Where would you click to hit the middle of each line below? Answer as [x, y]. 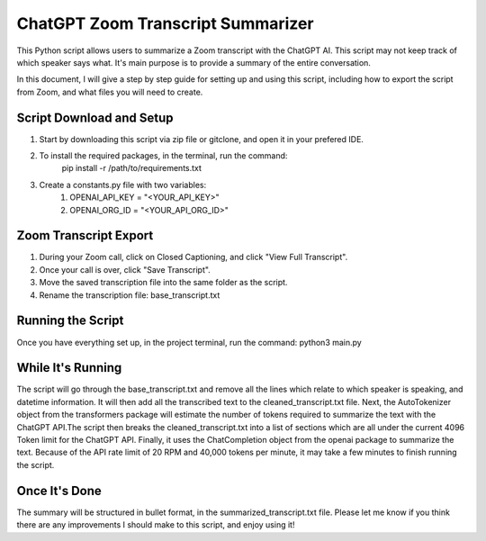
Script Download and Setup [95, 117]
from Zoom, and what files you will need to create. [110, 92]
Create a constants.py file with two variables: [123, 185]
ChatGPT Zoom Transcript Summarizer [165, 23]
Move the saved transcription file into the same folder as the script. [163, 283]
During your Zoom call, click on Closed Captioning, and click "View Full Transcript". [193, 257]
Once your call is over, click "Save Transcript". [125, 269]
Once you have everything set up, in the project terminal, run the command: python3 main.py [189, 342]
